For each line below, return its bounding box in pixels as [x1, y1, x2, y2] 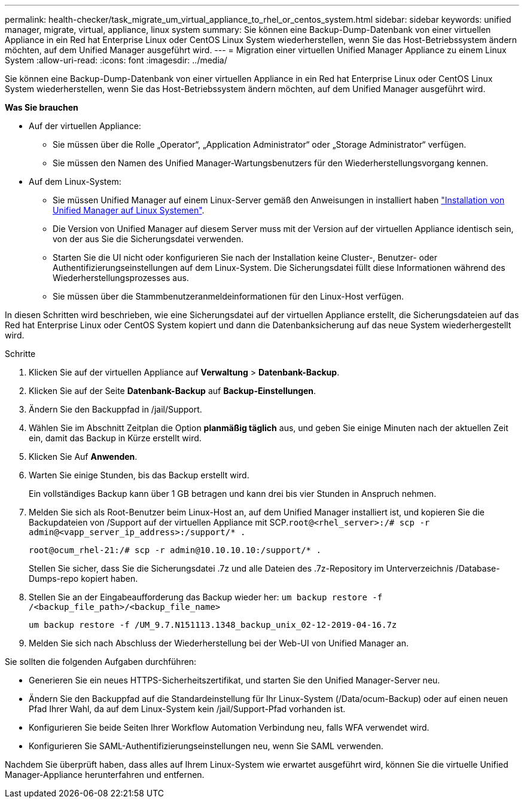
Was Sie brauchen [5, 102, 78, 112]
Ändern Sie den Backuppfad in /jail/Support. [29, 404, 202, 414]
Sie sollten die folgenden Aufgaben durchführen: [5, 657, 197, 667]
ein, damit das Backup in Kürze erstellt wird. [29, 433, 202, 443]
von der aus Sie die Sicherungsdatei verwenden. [53, 234, 243, 244]
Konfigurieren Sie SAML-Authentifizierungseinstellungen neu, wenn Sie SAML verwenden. [29, 741, 383, 751]
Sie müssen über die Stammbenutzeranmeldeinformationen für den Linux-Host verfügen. [53, 291, 404, 301]
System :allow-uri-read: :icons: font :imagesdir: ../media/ [5, 55, 227, 65]
